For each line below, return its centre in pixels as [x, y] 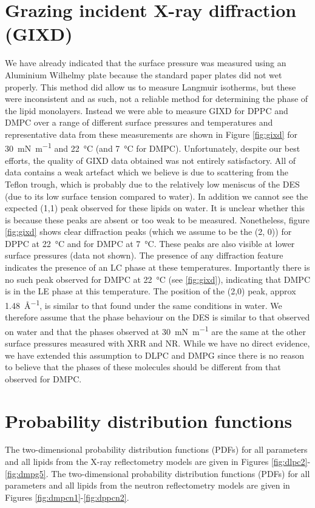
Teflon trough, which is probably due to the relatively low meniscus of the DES [152, 184]
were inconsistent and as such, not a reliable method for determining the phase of [157, 99]
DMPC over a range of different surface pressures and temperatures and [139, 122]
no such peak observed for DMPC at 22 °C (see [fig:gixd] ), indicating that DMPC [157, 279]
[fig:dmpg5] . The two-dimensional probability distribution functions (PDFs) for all [157, 473]
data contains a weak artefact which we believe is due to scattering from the [147, 172]
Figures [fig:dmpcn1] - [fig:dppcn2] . [67, 497]
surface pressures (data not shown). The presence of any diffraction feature [144, 255]
